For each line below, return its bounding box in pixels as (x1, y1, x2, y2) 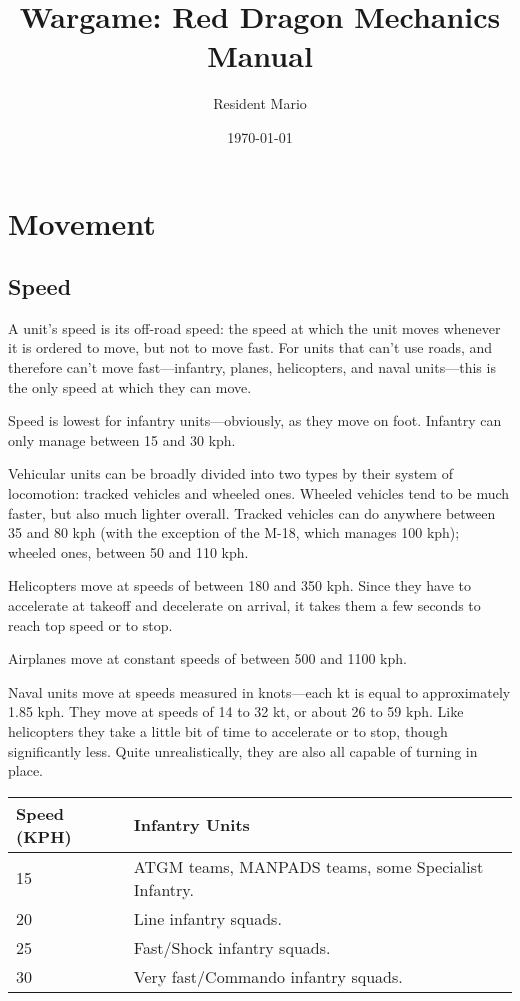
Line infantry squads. (133, 906, 282, 930)
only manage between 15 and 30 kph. (8, 429, 236, 450)
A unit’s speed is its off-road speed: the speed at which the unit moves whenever (8, 317, 501, 338)
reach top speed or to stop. (8, 614, 173, 635)
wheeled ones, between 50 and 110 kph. (8, 541, 249, 562)
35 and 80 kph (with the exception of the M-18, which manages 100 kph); (8, 522, 460, 543)
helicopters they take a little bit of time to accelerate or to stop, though (8, 720, 448, 741)
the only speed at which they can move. (8, 376, 252, 397)
